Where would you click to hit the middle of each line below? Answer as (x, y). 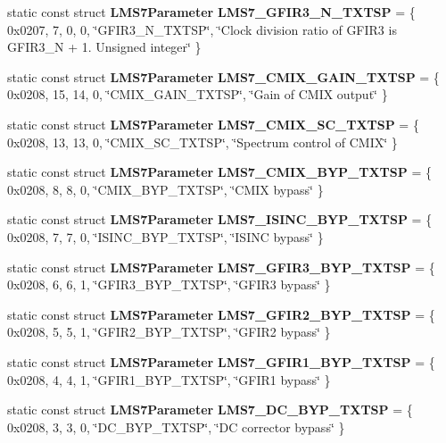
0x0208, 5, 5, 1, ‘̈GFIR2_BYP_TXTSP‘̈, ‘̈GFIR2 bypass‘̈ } (169, 332)
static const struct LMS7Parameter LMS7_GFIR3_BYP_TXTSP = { (221, 267)
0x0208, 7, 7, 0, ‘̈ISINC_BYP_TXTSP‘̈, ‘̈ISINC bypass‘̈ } (165, 236)
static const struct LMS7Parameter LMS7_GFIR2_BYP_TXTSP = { (221, 314)
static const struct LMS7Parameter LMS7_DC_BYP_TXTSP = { (210, 410)
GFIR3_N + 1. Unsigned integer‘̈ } (104, 47)
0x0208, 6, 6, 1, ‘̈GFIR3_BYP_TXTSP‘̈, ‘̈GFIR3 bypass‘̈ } (169, 284)
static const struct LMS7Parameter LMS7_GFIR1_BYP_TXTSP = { (221, 361)
